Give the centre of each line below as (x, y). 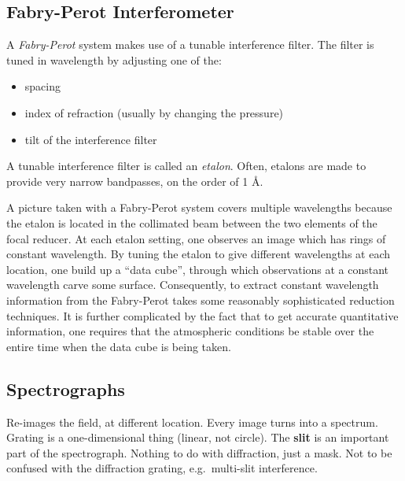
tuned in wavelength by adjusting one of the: (114, 59)
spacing (42, 86)
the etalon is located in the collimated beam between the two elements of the (192, 222)
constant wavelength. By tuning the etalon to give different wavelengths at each (199, 254)
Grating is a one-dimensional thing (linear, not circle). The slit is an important (198, 437)
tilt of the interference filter (91, 139)
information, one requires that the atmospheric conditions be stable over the (190, 331)
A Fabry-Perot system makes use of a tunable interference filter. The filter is (190, 44)
